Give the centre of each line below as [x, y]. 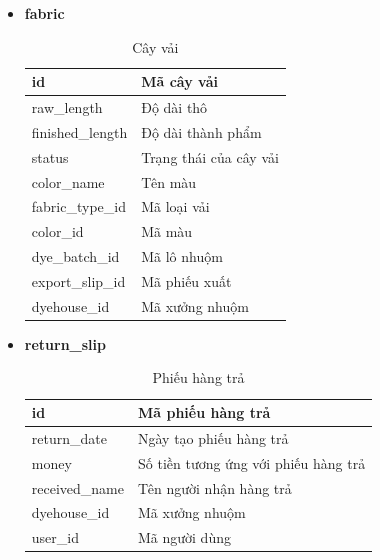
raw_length [67, 107]
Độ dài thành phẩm [201, 131]
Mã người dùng [184, 537]
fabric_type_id [78, 206]
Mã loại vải [175, 206]
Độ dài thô [174, 107]
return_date [69, 437]
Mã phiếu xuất [186, 280]
